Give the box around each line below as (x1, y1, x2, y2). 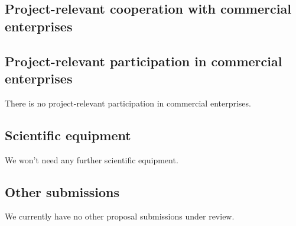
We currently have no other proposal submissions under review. (5, 210, 235, 222)
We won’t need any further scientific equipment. (5, 153, 178, 166)
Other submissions (5, 182, 119, 201)
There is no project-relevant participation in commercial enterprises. (5, 96, 251, 109)
